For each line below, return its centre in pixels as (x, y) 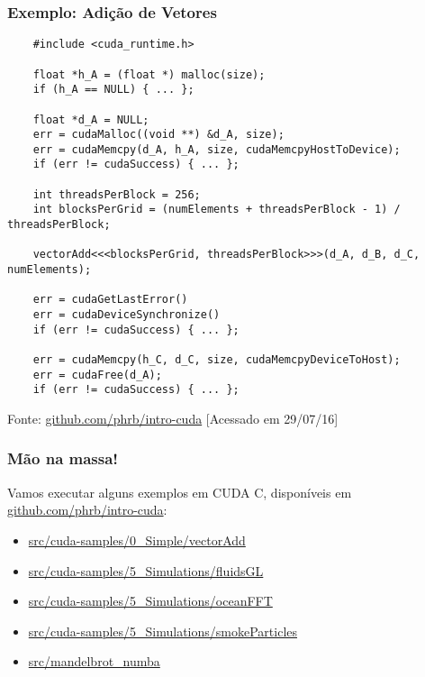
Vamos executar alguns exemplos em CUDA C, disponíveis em (180, 492)
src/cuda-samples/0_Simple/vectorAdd (137, 540)
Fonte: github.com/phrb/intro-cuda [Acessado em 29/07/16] (173, 418)
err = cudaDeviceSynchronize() (127, 315)
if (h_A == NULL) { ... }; (113, 90)
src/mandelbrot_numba (94, 661)
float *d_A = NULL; (91, 119)
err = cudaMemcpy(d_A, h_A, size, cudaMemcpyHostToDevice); (217, 149)
